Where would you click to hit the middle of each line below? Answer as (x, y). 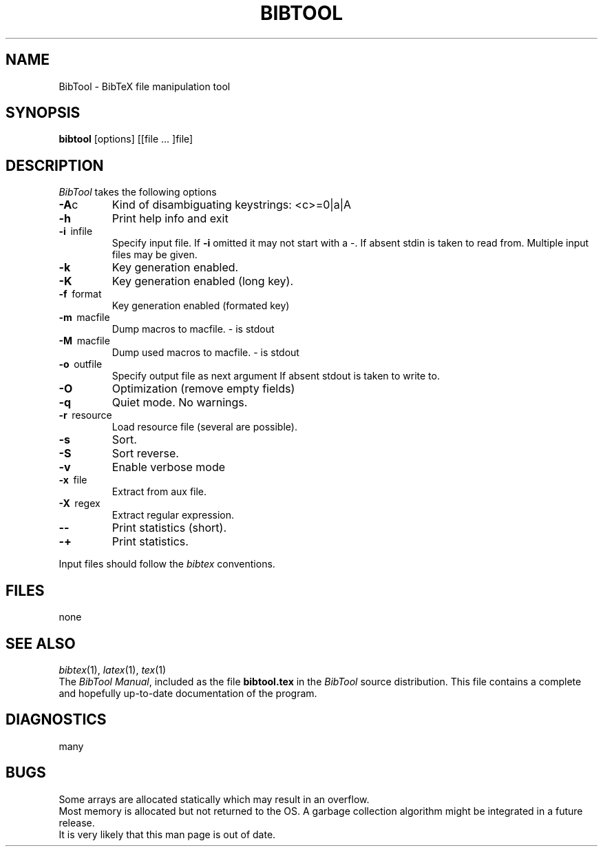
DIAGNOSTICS (56, 720)
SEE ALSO (41, 643)
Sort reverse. (145, 454)
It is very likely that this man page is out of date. (167, 834)
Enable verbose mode (169, 467)
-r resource (85, 415)
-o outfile (81, 364)
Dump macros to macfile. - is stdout (193, 329)
